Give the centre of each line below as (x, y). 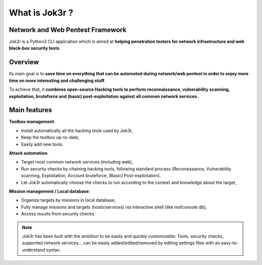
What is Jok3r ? (41, 13)
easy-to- (230, 243)
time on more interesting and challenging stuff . (57, 81)
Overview (24, 62)
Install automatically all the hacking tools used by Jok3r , (77, 131)
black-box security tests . (35, 48)
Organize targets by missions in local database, (68, 200)
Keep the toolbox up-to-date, (50, 137)
